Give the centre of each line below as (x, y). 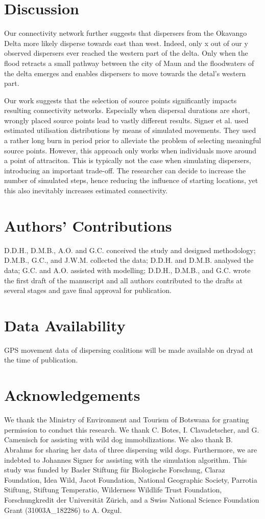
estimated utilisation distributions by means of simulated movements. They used (130, 130)
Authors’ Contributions (88, 225)
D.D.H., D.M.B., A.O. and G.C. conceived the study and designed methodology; (130, 250)
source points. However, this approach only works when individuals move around (130, 150)
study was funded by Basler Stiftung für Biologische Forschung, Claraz (115, 470)
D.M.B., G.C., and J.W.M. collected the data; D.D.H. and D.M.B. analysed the (129, 260)
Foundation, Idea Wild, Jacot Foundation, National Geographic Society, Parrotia (131, 479)
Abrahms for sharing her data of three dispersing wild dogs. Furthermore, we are (131, 449)
